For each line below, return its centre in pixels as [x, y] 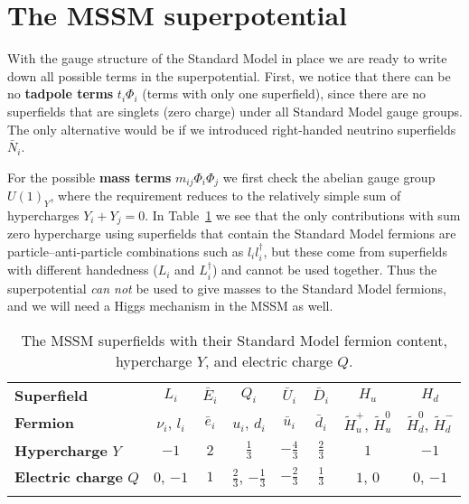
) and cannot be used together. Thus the [324, 270]
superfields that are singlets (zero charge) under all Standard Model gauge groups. [235, 111]
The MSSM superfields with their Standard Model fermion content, [234, 341]
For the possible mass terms [89, 177]
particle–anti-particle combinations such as [126, 251]
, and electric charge [269, 361]
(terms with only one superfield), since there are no [284, 93]
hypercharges [43, 215]
